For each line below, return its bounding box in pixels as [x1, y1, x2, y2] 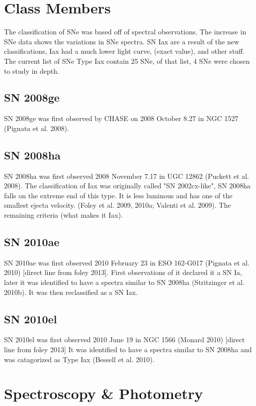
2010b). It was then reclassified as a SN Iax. [4, 286, 138, 297]
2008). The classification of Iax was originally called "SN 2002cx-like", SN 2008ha [4, 180, 251, 191]
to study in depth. [4, 65, 59, 76]
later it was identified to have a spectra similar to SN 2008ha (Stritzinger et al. [4, 277, 245, 287]
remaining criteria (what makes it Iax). [4, 210, 123, 220]
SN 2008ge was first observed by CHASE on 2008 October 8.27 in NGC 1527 [4, 113, 239, 124]
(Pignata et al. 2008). [4, 123, 69, 133]
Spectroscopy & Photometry [4, 383, 203, 404]
